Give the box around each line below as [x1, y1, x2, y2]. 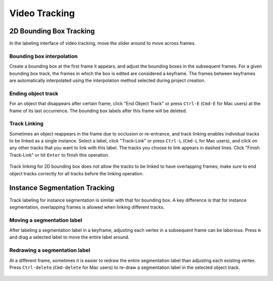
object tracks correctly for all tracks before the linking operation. [9, 170, 144, 176]
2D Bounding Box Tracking [9, 27, 95, 35]
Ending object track [9, 90, 59, 97]
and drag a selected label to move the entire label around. [9, 234, 130, 240]
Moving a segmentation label [9, 216, 82, 223]
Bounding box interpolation [9, 53, 78, 60]
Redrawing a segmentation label [9, 247, 90, 254]
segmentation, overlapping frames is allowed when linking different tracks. [9, 204, 165, 210]
